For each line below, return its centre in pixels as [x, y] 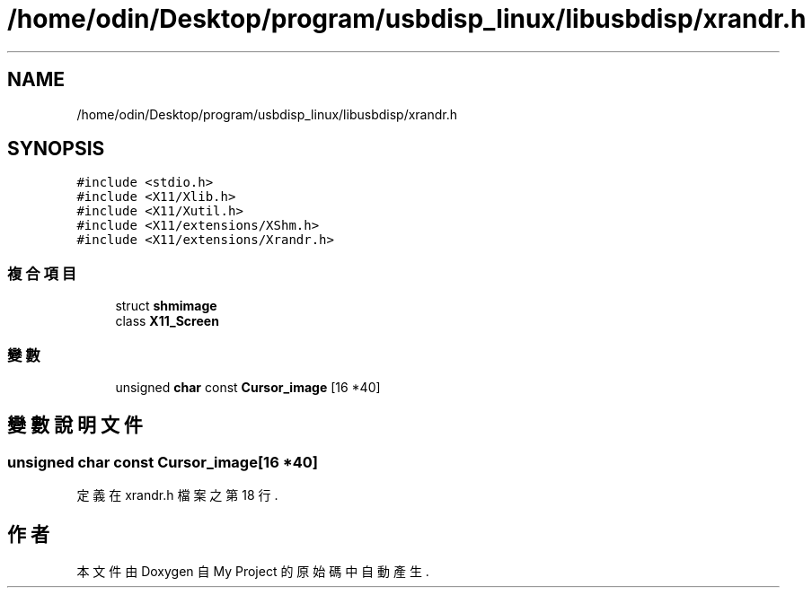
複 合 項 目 [42, 273]
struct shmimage [166, 306]
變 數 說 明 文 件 [75, 425]
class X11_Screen [167, 321]
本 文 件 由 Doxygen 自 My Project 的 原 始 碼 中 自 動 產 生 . [253, 571]
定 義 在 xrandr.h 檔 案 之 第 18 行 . [177, 495]
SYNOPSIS [56, 149]
